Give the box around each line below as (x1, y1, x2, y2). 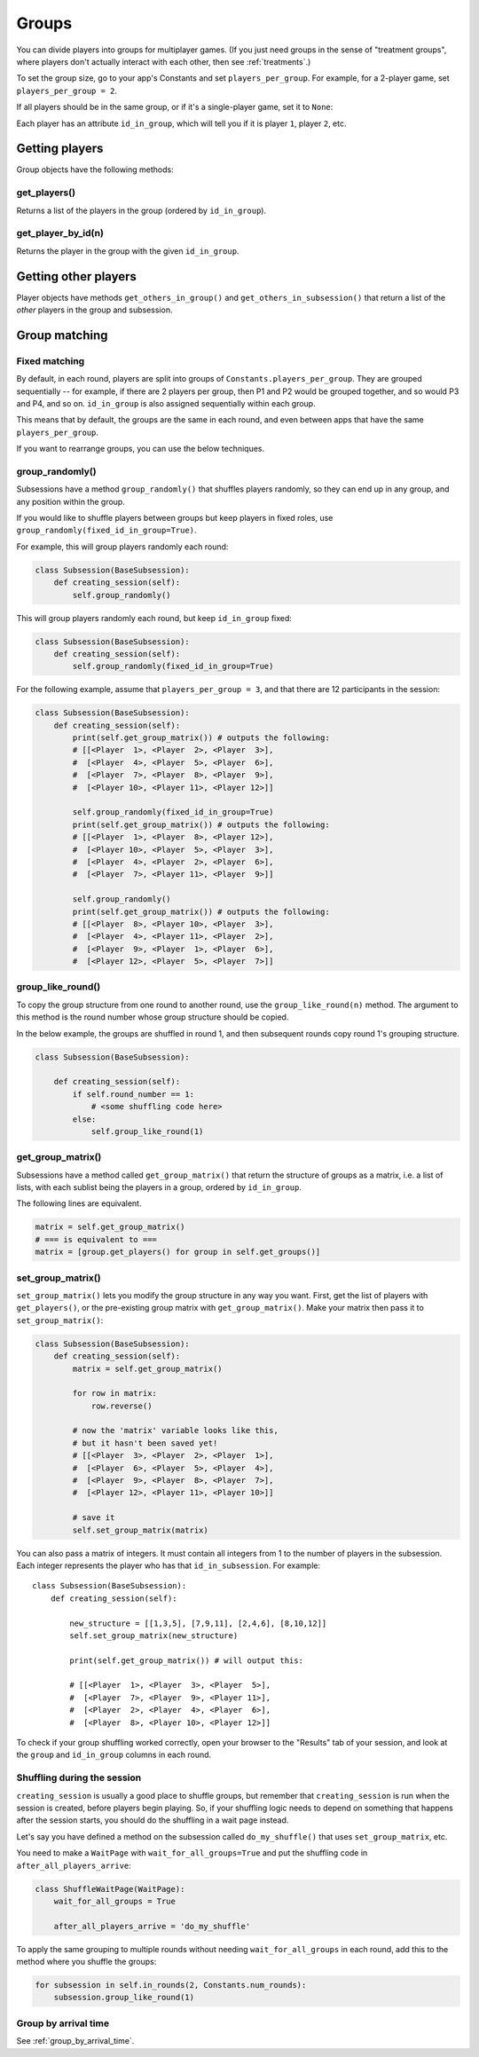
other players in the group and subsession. (16, 304, 173, 315)
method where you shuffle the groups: (16, 1957, 157, 1967)
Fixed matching (16, 355, 85, 367)
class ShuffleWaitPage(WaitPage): (35, 1884, 185, 1894)
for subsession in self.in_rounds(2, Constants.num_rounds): (35, 1980, 307, 1990)
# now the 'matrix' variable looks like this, (72, 1425, 279, 1436)
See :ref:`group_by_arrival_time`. (16, 2036, 135, 2046)
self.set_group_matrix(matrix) (72, 1525, 208, 1535)
